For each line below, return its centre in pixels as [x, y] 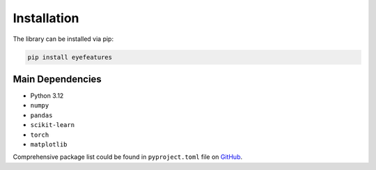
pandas [41, 115]
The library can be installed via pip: [63, 39]
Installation [46, 18]
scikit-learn [53, 125]
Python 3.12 [47, 96]
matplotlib [49, 144]
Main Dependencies [57, 79]
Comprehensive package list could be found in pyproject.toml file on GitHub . [128, 157]
